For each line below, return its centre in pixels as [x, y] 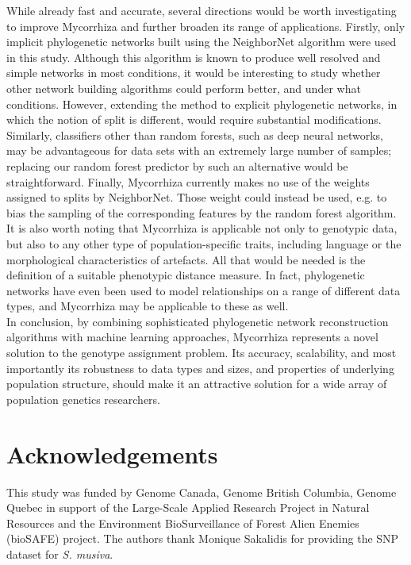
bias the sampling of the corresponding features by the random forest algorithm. [202, 212]
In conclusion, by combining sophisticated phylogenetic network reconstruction [198, 321]
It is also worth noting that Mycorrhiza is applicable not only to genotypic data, [202, 228]
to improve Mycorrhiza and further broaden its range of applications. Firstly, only [206, 26]
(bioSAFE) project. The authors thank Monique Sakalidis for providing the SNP [203, 538]
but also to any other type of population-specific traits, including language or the [204, 243]
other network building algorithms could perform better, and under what [184, 88]
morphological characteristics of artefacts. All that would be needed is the [186, 259]
